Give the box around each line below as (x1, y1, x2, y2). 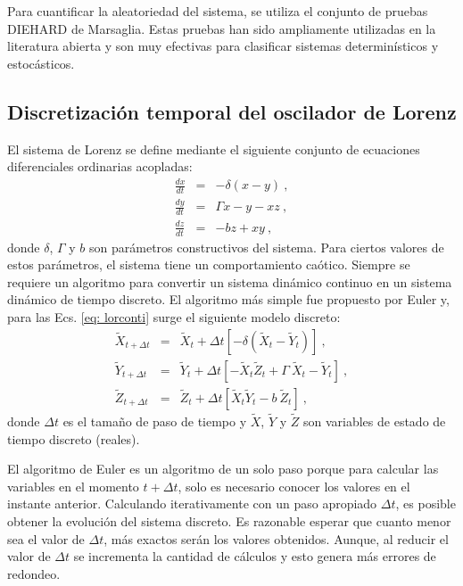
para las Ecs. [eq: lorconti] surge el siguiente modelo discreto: (7, 308, 341, 326)
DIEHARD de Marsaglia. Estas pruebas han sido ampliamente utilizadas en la (7, 19, 436, 37)
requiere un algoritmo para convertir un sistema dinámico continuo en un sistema (7, 272, 452, 291)
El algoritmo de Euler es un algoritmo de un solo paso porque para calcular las (7, 459, 439, 478)
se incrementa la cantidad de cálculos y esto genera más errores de (73, 547, 436, 565)
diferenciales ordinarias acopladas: (7, 157, 193, 176)
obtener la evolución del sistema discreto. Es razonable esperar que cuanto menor (7, 511, 451, 530)
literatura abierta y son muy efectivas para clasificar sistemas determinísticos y (7, 37, 439, 55)
